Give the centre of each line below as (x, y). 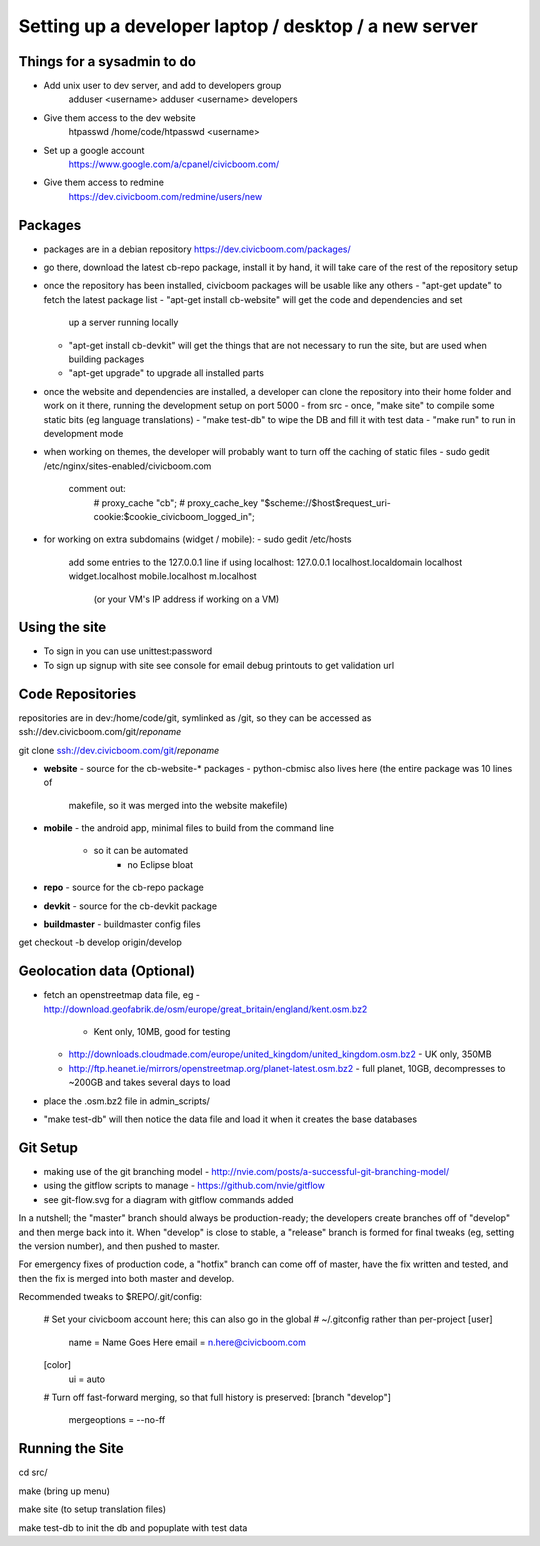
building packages (106, 359)
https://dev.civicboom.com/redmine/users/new (165, 196)
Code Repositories (77, 693)
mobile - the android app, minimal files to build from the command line (189, 828)
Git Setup (48, 1147)
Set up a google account (94, 150)
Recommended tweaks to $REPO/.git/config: (110, 1297)
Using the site (62, 627)
